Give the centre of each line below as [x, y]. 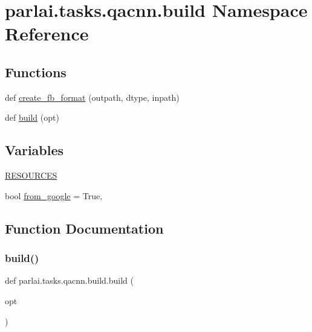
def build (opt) [32, 117]
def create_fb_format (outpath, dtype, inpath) [92, 97]
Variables [34, 150]
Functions [36, 72]
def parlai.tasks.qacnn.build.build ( [69, 280]
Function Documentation [84, 228]
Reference [47, 34]
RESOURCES [31, 175]
